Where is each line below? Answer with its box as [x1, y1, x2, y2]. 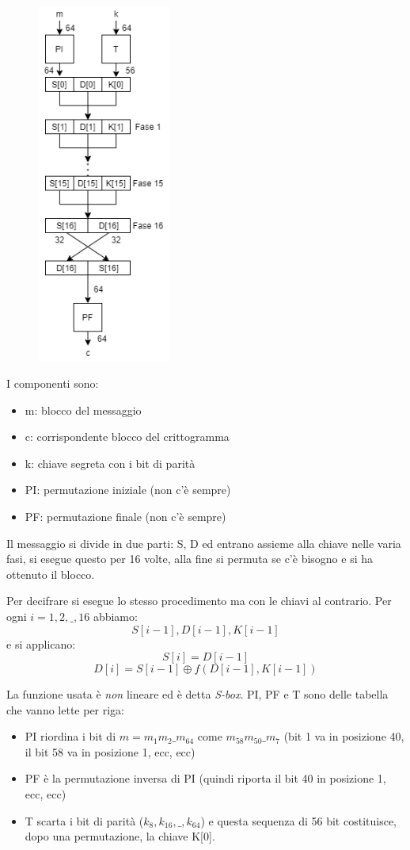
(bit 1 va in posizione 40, [283, 728, 404, 745]
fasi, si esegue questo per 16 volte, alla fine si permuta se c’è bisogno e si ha [6, 550, 374, 567]
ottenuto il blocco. [6, 565, 95, 582]
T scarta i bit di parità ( [25, 812, 144, 829]
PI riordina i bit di [25, 728, 116, 745]
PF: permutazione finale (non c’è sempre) [25, 507, 226, 524]
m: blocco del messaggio [25, 401, 142, 418]
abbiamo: [93, 607, 138, 624]
